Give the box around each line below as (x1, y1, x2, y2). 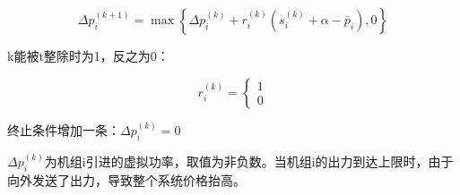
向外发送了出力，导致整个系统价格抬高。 (7, 171, 246, 190)
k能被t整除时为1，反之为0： (7, 47, 169, 64)
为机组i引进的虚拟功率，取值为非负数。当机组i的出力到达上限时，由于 (44, 152, 454, 171)
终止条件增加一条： (7, 121, 120, 140)
